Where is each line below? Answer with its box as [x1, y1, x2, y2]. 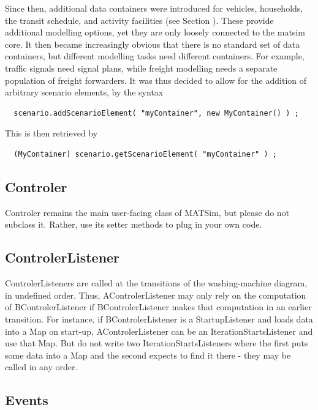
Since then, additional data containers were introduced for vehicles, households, [5, 2, 303, 14]
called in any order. [5, 360, 78, 373]
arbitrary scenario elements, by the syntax [5, 86, 164, 99]
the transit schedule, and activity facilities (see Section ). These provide [5, 13, 274, 26]
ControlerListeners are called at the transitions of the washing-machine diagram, [5, 277, 308, 289]
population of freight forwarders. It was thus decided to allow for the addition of [5, 73, 307, 86]
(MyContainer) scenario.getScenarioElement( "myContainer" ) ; [13, 149, 277, 158]
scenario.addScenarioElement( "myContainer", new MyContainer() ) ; [13, 108, 299, 117]
